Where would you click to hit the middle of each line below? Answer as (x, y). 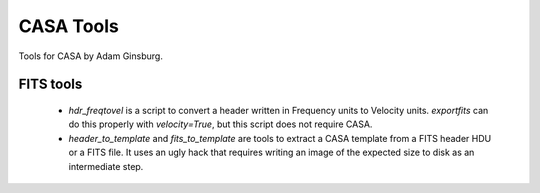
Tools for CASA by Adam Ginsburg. (91, 56)
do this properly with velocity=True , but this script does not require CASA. (220, 124)
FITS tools (50, 84)
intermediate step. (106, 166)
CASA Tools (68, 26)
